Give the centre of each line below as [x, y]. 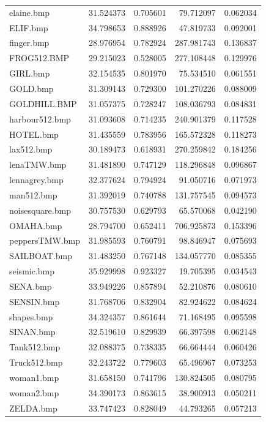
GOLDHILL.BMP [43, 103]
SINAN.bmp [32, 332]
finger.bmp [29, 43]
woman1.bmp [34, 377]
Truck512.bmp [36, 362]
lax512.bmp [31, 149]
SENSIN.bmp [35, 301]
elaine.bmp [30, 12]
